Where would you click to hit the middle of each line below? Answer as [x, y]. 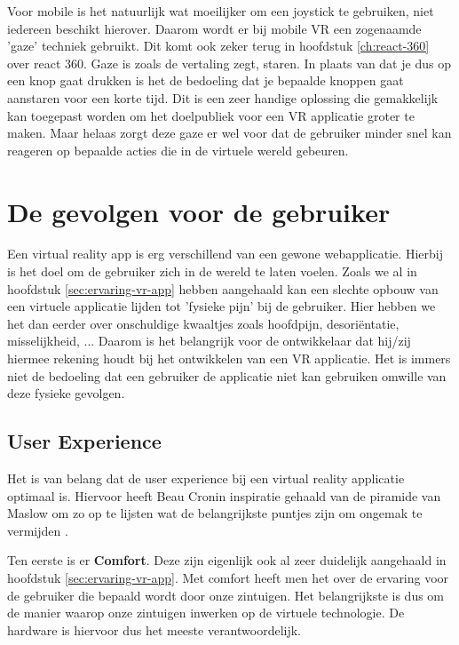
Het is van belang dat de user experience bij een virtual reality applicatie [206, 478]
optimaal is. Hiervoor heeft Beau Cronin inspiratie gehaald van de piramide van [224, 495]
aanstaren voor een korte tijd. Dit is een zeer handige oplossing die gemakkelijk [223, 97]
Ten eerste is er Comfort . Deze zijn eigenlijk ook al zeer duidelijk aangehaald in [227, 560]
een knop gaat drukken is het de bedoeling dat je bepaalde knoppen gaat [206, 80]
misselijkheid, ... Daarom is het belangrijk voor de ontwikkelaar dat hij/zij [209, 341]
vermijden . [38, 530]
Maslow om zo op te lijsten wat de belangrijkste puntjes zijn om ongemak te [215, 513]
